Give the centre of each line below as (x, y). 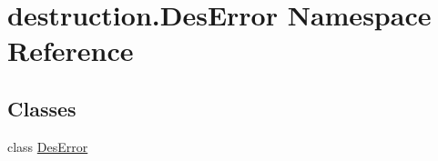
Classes (42, 108)
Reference (71, 50)
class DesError (48, 146)
